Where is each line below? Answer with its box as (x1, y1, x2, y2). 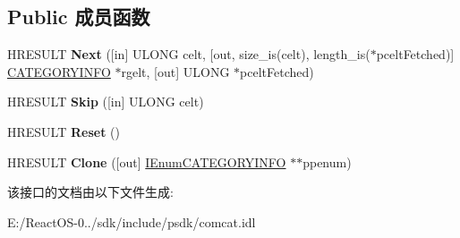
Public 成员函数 (7, 3, 150, 30)
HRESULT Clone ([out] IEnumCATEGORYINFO (7, 152, 286, 171)
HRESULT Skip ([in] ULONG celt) (7, 92, 204, 111)
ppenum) (302, 152, 352, 171)
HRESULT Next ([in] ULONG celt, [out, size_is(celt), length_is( (7, 45, 371, 64)
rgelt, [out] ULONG (121, 62, 230, 81)
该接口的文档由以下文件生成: (7, 183, 174, 201)
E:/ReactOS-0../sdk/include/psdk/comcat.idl (7, 212, 256, 231)
